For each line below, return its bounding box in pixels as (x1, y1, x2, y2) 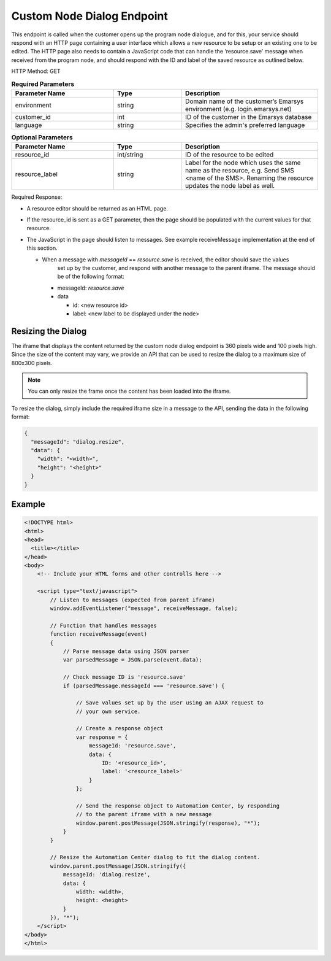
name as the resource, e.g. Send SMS (185, 166, 294, 175)
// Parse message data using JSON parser (63, 647, 189, 655)
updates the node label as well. (185, 182, 275, 190)
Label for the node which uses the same (185, 158, 301, 167)
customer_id (15, 112, 51, 121)
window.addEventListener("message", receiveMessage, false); (50, 605, 238, 612)
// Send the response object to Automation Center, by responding (75, 803, 280, 809)
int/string (117, 150, 143, 159)
